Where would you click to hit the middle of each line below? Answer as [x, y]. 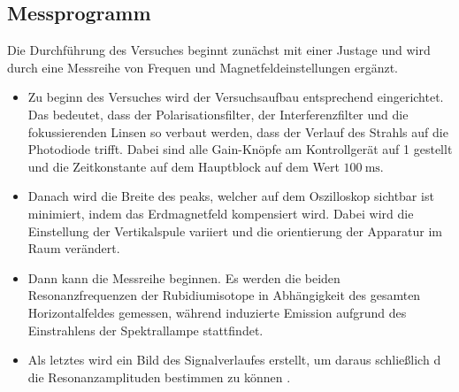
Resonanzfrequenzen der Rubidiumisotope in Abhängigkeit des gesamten [224, 295]
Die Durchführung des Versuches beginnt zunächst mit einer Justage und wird [219, 50]
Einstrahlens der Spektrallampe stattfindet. [145, 330]
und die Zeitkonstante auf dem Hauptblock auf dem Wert [184, 166]
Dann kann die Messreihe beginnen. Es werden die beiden [184, 277]
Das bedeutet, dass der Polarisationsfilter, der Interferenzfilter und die [218, 114]
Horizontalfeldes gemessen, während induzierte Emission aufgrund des [217, 312]
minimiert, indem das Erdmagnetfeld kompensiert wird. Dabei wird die [221, 213]
